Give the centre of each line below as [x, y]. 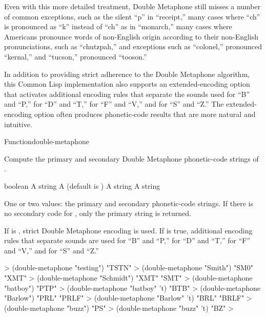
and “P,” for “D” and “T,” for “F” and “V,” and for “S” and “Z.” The [114, 104]
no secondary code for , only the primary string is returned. [98, 213]
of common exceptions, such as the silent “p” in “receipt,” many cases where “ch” [132, 16]
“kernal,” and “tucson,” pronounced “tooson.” [76, 56]
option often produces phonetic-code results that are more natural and [145, 114]
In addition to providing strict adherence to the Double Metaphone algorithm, [127, 74]
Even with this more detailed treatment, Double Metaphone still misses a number [132, 6]
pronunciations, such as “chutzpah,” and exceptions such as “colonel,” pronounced [133, 46]
